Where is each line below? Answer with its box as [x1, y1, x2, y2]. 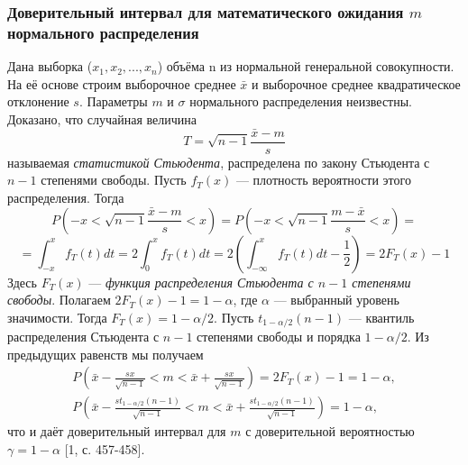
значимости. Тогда [7, 307, 107, 326]
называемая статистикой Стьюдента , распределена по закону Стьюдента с [7, 152, 430, 171]
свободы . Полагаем [7, 290, 111, 309]
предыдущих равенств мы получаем [7, 344, 204, 363]
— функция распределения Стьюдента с [88, 272, 314, 291]
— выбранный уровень [273, 290, 399, 309]
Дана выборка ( [7, 57, 93, 76]
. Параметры [78, 92, 148, 111]
